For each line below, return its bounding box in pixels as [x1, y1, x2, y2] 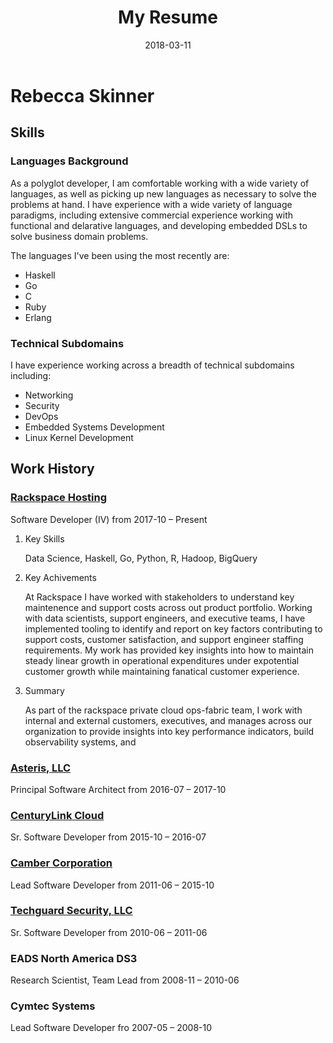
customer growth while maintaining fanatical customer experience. [24, 665, 300, 677]
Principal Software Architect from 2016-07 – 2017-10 [10, 783, 227, 795]
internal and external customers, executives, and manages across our [24, 714, 313, 726]
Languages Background [10, 154, 129, 168]
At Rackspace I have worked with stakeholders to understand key [24, 591, 295, 603]
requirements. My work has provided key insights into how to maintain [24, 644, 314, 656]
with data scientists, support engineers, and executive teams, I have [24, 612, 306, 624]
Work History [10, 461, 95, 478]
